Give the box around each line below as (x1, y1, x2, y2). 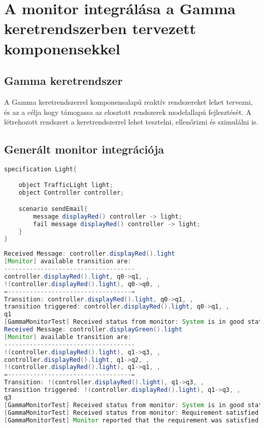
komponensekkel (4, 38, 120, 58)
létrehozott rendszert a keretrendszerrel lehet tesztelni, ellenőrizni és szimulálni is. (4, 116, 258, 127)
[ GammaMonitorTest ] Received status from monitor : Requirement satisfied (4, 409, 259, 416)
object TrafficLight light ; (18, 181, 113, 189)
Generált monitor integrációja (4, 141, 164, 157)
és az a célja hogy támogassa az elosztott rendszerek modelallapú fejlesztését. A (4, 106, 252, 117)
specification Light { (4, 165, 77, 173)
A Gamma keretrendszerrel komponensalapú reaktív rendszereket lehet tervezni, (4, 96, 253, 107)
